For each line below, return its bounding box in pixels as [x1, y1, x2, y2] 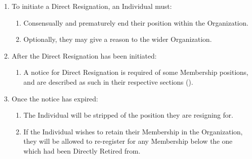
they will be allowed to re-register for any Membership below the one [23, 136, 233, 146]
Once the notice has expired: [11, 93, 98, 103]
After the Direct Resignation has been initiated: [11, 50, 157, 61]
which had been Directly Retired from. [23, 145, 141, 156]
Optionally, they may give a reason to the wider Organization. [23, 34, 212, 44]
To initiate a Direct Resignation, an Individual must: [11, 1, 172, 11]
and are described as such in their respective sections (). [23, 76, 193, 87]
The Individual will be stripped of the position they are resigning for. [23, 110, 233, 120]
